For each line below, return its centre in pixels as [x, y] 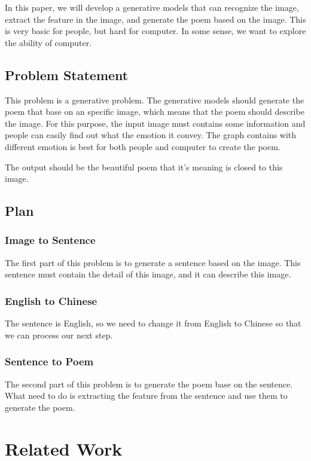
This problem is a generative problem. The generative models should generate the [155, 100]
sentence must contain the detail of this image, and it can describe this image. [148, 274]
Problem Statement [67, 74]
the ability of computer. [48, 42]
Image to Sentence [50, 240]
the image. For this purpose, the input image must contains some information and [155, 123]
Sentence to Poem [49, 361]
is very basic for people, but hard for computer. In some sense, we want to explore [155, 31]
